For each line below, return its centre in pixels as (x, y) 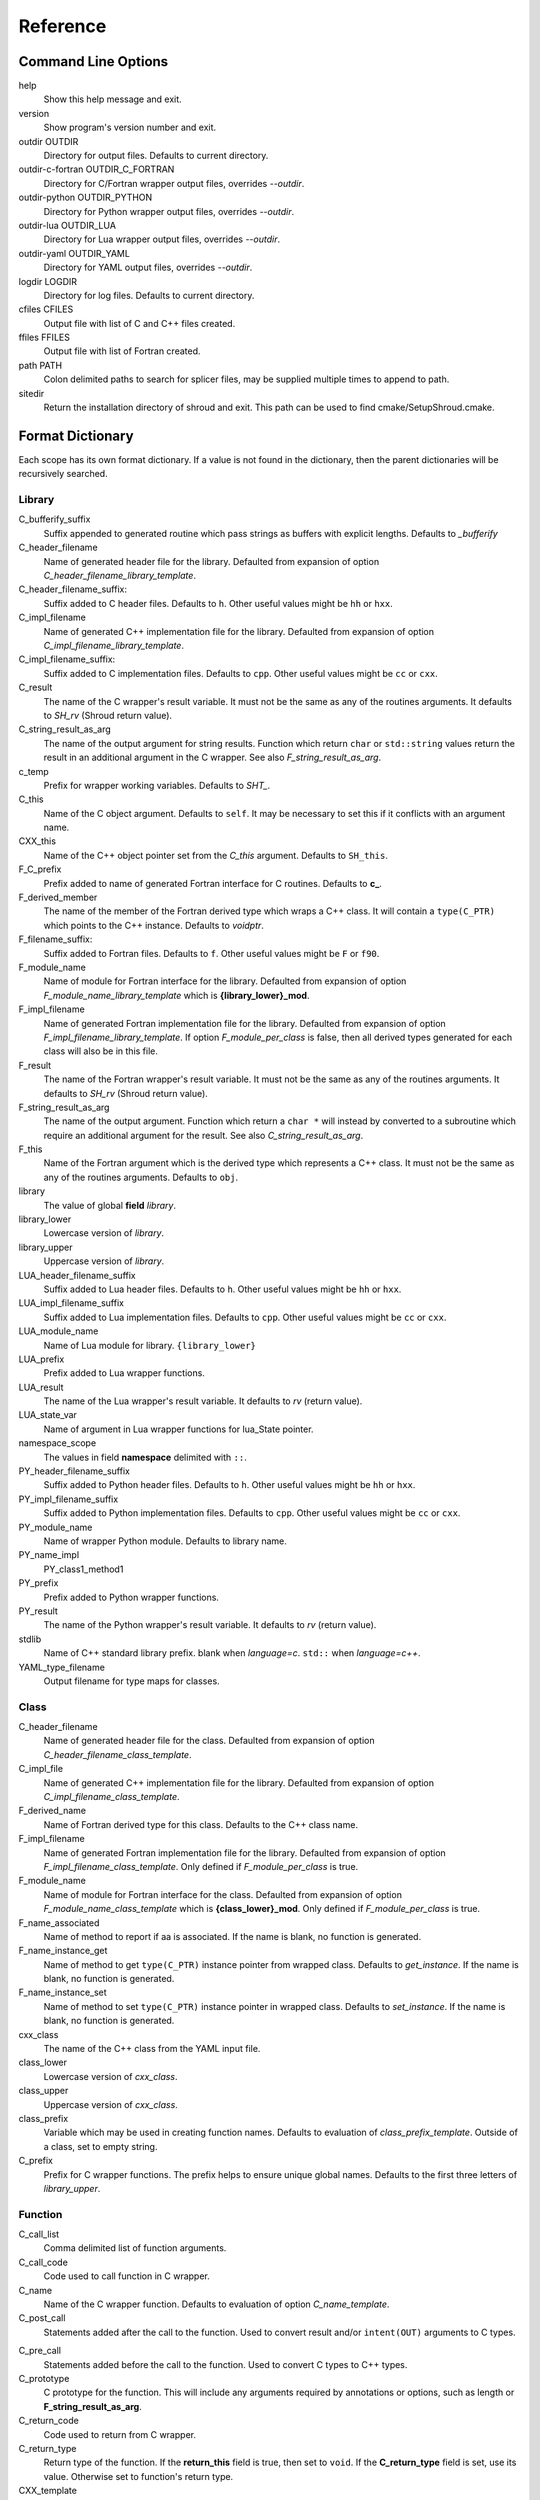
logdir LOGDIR (48, 281)
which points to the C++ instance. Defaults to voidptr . (154, 925)
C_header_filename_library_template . (120, 576)
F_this (30, 1149)
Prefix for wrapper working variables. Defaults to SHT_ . (157, 785)
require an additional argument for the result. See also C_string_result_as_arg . (203, 1135)
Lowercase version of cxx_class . (111, 2076)
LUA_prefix (41, 1359)
